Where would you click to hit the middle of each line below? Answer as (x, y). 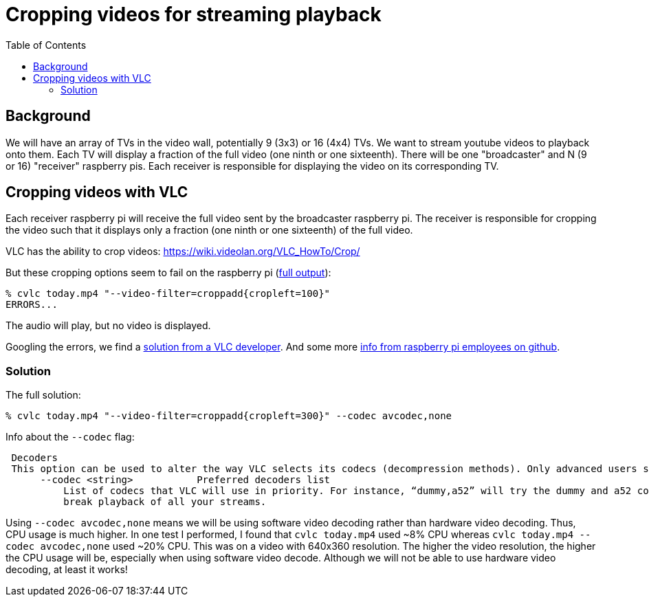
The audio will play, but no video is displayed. (108, 326)
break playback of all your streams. (165, 502)
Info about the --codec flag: (70, 437)
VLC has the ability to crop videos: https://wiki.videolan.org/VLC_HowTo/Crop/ (183, 252)
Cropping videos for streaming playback (194, 14)
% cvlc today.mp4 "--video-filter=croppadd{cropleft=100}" (168, 294)
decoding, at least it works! (67, 570)
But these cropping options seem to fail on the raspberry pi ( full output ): (168, 273)
